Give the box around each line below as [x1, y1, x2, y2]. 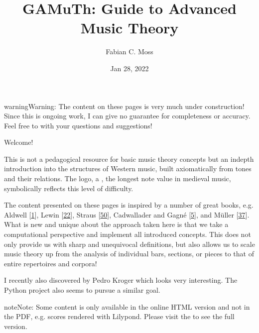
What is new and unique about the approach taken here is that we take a [4, 219, 229, 229]
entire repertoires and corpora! [4, 258, 97, 268]
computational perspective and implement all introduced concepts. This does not [4, 229, 251, 239]
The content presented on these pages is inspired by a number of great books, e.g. [4, 200, 254, 210]
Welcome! [4, 137, 33, 147]
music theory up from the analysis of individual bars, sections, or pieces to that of [4, 248, 254, 259]
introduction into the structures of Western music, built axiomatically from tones [4, 163, 252, 174]
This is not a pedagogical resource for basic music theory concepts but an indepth [4, 153, 254, 164]
